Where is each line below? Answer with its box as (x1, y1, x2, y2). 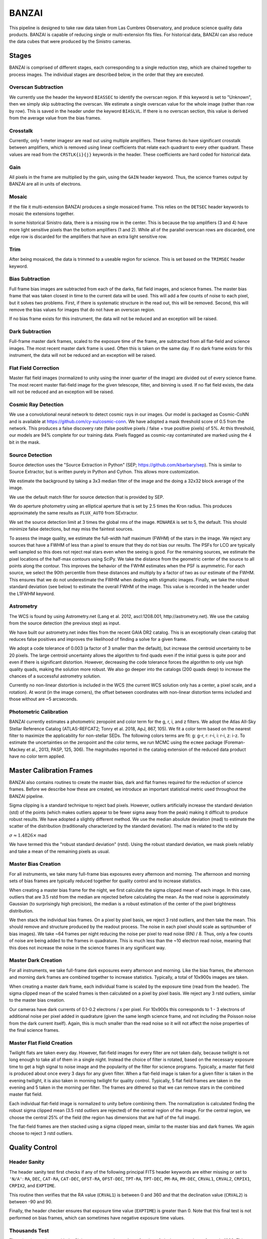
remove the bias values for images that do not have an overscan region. (9, 306, 155, 312)
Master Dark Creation (9, 957, 62, 964)
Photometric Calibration (9, 708, 68, 715)
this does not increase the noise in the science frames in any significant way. (9, 945, 166, 951)
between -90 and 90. (9, 1199, 52, 1205)
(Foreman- (223, 739, 246, 745)
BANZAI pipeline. (9, 793, 44, 799)
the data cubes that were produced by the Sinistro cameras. (9, 39, 132, 45)
